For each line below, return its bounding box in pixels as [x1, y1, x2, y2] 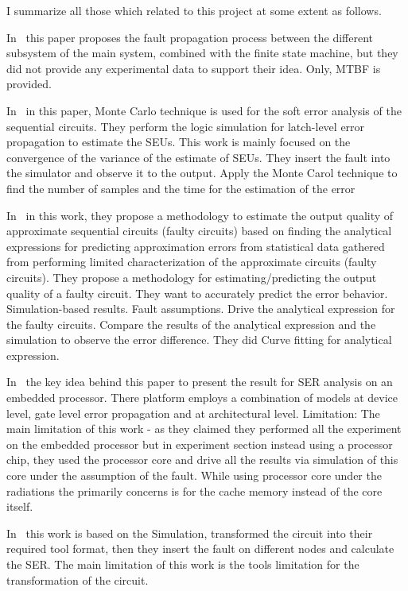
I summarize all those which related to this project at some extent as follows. [6, 2, 382, 18]
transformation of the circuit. [6, 571, 149, 588]
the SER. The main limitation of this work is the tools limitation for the [6, 556, 359, 572]
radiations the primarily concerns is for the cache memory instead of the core [6, 482, 383, 499]
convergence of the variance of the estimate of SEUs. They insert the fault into [6, 149, 391, 165]
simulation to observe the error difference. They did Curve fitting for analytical [6, 331, 392, 348]
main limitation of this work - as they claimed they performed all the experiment [6, 420, 402, 437]
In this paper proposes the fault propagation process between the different [6, 29, 374, 45]
